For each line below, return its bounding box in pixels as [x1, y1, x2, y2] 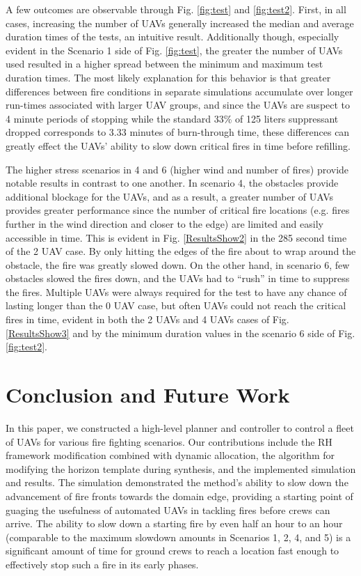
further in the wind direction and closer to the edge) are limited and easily [6, 216, 323, 231]
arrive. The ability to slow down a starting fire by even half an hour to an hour [6, 516, 343, 531]
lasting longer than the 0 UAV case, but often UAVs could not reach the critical [6, 298, 346, 313]
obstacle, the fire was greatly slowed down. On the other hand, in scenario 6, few [6, 257, 350, 272]
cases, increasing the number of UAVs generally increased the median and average [6, 15, 354, 30]
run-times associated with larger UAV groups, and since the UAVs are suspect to [6, 98, 351, 112]
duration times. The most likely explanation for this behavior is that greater [6, 70, 331, 84]
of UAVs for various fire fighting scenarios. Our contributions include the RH [6, 434, 332, 449]
